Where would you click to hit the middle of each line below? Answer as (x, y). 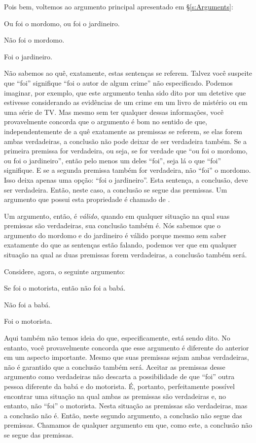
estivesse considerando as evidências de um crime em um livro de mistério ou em (126, 102)
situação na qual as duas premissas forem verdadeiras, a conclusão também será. (126, 255)
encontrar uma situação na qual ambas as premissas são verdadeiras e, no (115, 396)
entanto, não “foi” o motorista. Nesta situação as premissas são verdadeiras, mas (126, 406)
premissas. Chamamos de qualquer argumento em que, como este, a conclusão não (128, 425)
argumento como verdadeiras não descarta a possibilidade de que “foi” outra (119, 376)
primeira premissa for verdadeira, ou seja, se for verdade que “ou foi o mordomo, (126, 151)
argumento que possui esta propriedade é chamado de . (87, 199)
